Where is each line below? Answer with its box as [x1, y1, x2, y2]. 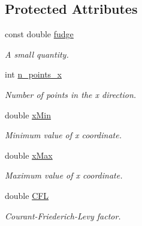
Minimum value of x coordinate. [5, 129, 122, 141]
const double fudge [5, 28, 74, 40]
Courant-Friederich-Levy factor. [5, 209, 121, 222]
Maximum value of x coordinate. [5, 169, 123, 182]
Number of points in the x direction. [5, 88, 137, 100]
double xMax [5, 148, 53, 161]
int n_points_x [5, 68, 62, 81]
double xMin [5, 108, 52, 121]
